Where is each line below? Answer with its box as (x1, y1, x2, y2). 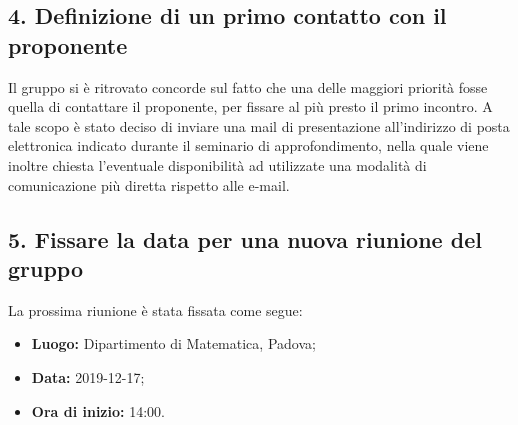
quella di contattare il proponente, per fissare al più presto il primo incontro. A (8, 96, 493, 117)
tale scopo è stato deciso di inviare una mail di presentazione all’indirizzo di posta (8, 115, 510, 136)
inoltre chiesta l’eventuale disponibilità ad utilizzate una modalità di (8, 154, 427, 175)
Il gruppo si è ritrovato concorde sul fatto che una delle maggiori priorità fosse (8, 76, 488, 97)
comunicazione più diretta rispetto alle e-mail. (8, 174, 290, 195)
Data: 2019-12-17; (31, 366, 145, 387)
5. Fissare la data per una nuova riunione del (8, 223, 482, 254)
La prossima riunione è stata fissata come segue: (8, 299, 303, 320)
